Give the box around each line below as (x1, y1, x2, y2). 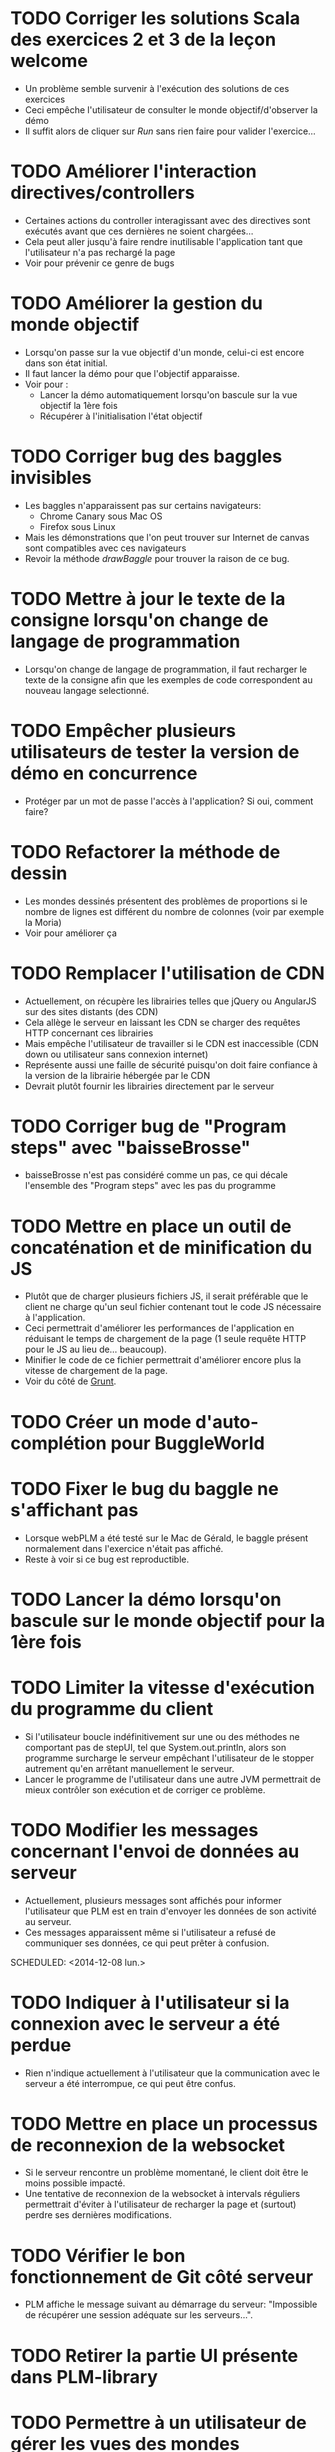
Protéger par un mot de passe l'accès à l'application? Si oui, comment (24, 795, 314, 807)
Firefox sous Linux (39, 520, 116, 532)
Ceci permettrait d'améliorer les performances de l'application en (24, 1322, 295, 1334)
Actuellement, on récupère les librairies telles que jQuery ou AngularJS (24, 995, 317, 1007)
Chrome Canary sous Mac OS (39, 510, 163, 522)
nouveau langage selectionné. (24, 684, 150, 696)
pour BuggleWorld (110, 1432, 265, 1454)
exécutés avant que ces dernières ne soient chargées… (24, 225, 254, 237)
